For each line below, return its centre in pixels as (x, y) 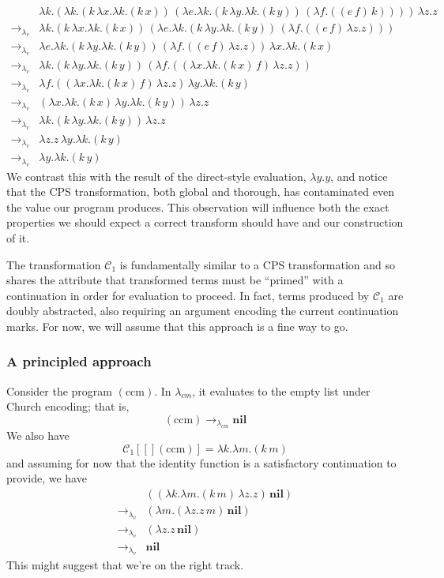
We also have (38, 435)
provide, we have (47, 478)
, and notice (359, 176)
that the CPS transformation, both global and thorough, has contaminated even (200, 191)
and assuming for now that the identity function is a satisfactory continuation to (201, 462)
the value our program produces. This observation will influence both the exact (198, 206)
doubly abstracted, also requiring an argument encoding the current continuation (203, 311)
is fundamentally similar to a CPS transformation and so (258, 264)
